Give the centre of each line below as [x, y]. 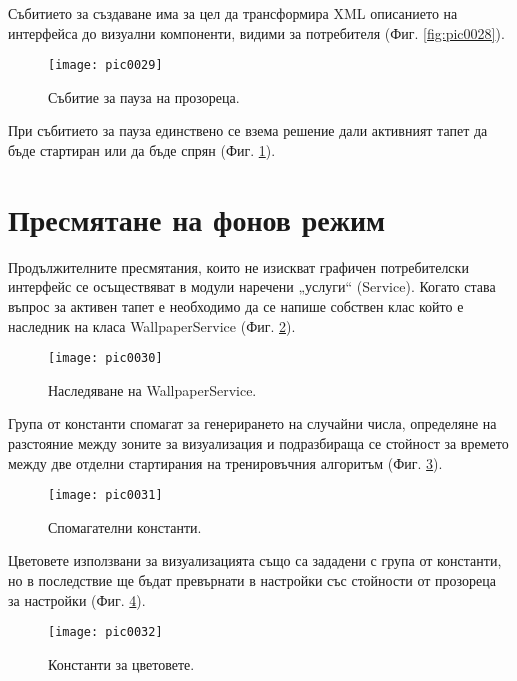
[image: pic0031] [105, 495]
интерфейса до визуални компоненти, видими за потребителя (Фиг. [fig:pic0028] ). [256, 32]
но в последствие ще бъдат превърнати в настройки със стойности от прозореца [252, 580]
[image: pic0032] [105, 632]
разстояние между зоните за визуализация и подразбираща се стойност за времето [258, 442]
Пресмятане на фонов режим [197, 218]
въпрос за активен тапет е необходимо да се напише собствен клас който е [236, 305]
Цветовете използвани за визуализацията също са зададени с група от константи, [255, 560]
